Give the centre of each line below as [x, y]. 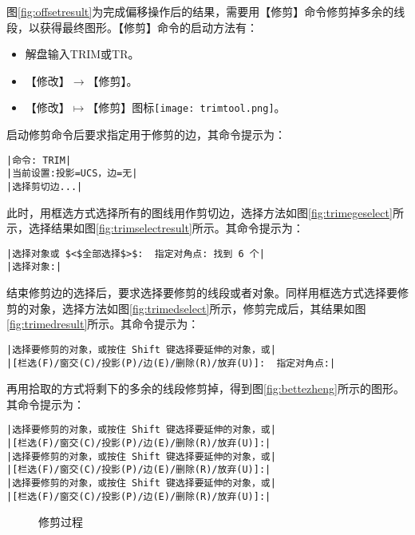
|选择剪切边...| [45, 186]
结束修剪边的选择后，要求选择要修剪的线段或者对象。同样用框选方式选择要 [202, 293]
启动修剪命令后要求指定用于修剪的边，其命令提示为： [146, 135]
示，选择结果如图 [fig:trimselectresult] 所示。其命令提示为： [155, 228]
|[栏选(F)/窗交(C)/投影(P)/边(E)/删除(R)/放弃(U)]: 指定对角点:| [171, 363]
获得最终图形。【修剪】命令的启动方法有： [148, 27]
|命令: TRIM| [39, 160]
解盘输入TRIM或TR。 [82, 54]
